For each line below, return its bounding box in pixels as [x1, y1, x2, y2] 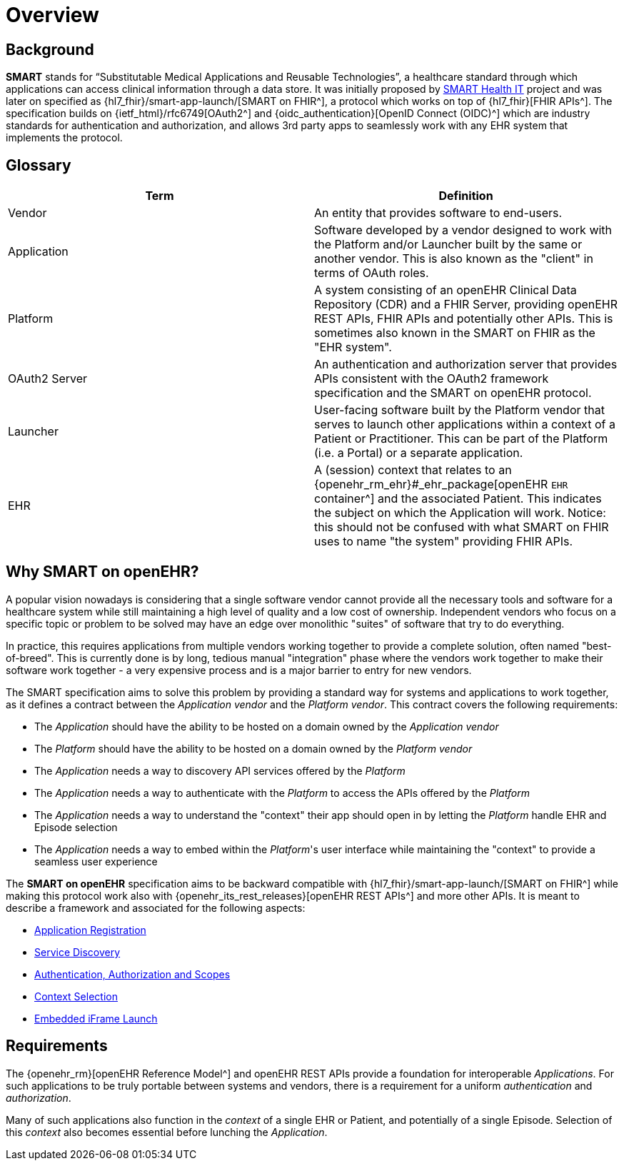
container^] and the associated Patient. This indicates [314, 491, 602, 506]
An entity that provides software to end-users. [314, 206, 563, 221]
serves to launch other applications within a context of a [314, 417, 615, 432]
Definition [438, 189, 493, 203]
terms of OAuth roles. [314, 266, 429, 281]
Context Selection [34, 990, 118, 1002]
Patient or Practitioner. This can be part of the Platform [314, 431, 608, 446]
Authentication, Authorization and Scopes [34, 968, 231, 980]
